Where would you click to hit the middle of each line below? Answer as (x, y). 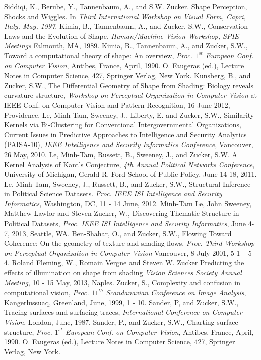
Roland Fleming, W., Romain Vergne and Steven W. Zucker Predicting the (128, 263)
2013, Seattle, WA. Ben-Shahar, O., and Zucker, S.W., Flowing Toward (122, 233)
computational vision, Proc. (47, 292)
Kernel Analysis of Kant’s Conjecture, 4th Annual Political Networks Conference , (129, 164)
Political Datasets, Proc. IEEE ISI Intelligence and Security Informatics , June (125, 223)
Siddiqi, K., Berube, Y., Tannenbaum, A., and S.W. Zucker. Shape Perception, (126, 6)
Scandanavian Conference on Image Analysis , (176, 292)
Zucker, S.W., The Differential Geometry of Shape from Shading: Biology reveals (129, 85)
